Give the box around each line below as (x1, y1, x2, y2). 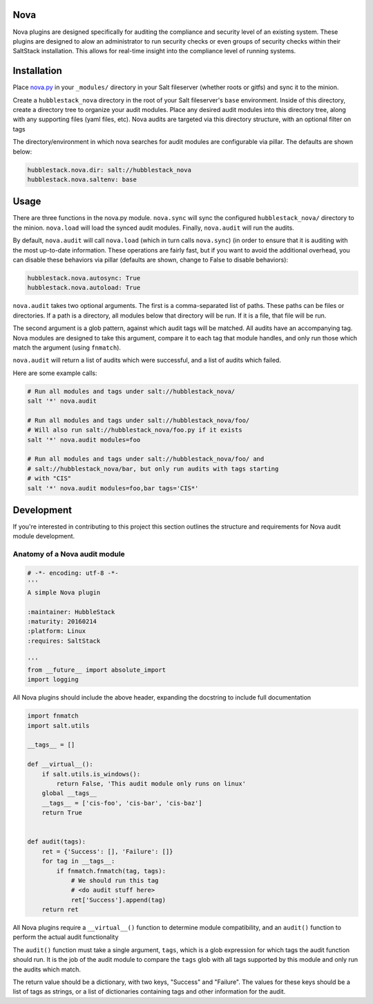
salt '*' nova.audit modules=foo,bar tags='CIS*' (27, 484, 199, 492)
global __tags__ (41, 789, 97, 797)
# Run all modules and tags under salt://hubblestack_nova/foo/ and (27, 455, 265, 463)
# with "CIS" (27, 475, 72, 482)
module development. (12, 532, 75, 540)
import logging (27, 675, 79, 684)
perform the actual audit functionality (12, 933, 119, 941)
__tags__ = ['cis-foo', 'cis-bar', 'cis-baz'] (41, 799, 203, 807)
